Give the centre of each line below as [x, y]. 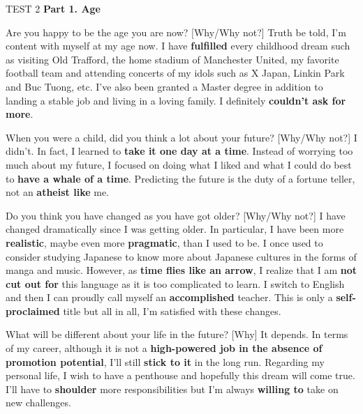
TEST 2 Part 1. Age [53, 8]
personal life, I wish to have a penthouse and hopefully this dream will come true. [180, 375]
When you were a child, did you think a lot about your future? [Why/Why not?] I [181, 137]
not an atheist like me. [57, 192]
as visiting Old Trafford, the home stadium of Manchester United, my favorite [172, 59]
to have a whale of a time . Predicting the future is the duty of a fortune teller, [180, 178]
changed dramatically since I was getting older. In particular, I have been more [175, 229]
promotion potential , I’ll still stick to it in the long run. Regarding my [165, 361]
